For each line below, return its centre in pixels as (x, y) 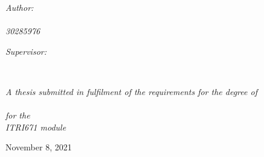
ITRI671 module (36, 127)
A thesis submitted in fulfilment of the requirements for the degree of (131, 91)
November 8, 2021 (39, 147)
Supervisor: (26, 51)
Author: (20, 7)
